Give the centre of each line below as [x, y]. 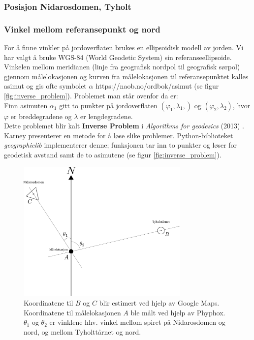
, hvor [241, 105]
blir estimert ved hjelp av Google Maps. [159, 303]
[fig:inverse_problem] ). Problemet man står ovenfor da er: [91, 96]
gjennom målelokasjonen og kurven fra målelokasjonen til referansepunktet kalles [126, 76]
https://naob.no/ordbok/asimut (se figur [157, 86]
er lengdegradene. [107, 116]
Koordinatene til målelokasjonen [72, 312]
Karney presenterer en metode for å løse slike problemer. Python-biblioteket [119, 135]
